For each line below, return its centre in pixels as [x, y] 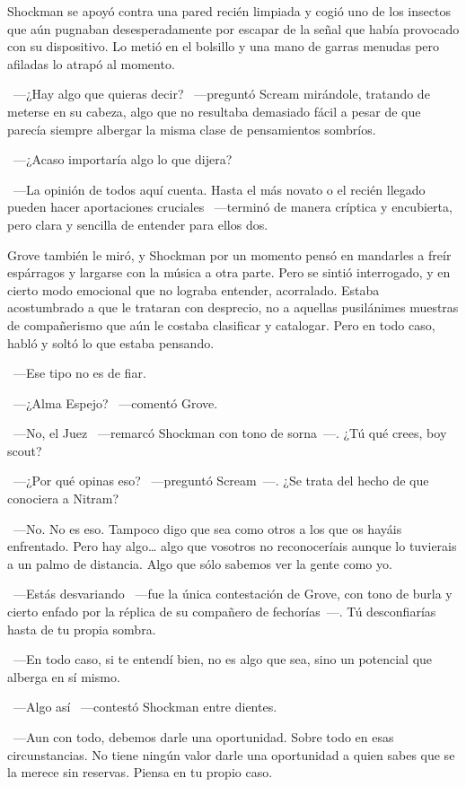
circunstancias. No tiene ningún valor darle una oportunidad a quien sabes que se [231, 754]
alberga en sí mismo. [64, 676]
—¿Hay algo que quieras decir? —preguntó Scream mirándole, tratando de [221, 94]
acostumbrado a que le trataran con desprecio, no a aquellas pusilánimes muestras [233, 307]
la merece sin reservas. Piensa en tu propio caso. [140, 772]
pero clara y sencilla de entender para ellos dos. [138, 224]
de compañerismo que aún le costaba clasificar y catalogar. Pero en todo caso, [221, 324]
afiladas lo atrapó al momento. [91, 63]
